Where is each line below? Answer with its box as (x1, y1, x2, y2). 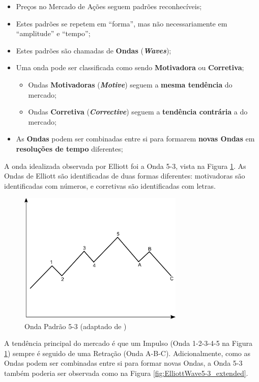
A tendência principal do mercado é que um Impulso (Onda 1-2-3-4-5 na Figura (4, 338, 253, 348)
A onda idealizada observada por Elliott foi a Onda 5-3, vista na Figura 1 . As (4, 160, 246, 171)
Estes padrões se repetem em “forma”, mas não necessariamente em (16, 18, 227, 28)
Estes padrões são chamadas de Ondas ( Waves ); (16, 45, 171, 55)
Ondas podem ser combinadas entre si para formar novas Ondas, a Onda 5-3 (4, 358, 243, 368)
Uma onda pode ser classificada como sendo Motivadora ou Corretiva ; (16, 62, 244, 73)
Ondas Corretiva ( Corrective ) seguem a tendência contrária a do (28, 106, 248, 117)
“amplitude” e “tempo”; (16, 28, 91, 39)
